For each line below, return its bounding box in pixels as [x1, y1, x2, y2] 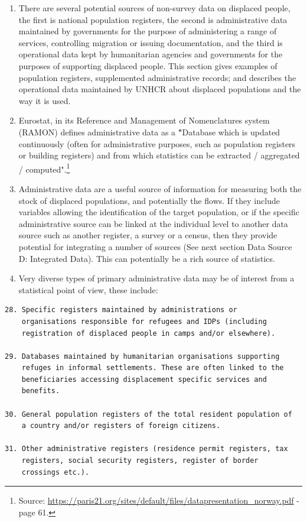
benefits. [21, 387, 60, 395]
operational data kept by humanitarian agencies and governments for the [18, 48, 283, 60]
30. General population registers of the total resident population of [5, 410, 292, 419]
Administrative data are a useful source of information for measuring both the [18, 182, 302, 194]
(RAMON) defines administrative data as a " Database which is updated [18, 125, 280, 138]
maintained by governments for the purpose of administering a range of [18, 25, 277, 37]
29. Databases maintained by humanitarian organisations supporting [5, 352, 280, 361]
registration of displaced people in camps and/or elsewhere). [21, 329, 276, 338]
